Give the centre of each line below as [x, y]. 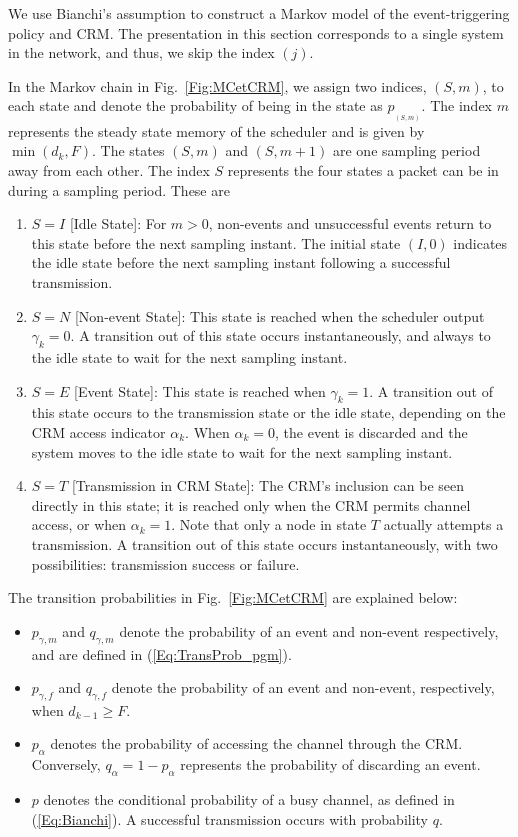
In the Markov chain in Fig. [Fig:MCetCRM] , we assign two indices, [217, 85]
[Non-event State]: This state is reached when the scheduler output [279, 315]
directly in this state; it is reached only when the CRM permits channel [251, 504]
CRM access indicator [98, 431]
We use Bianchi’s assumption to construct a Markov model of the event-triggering [259, 13]
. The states [128, 150]
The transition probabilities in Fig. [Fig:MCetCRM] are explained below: [233, 597]
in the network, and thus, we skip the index [141, 52]
